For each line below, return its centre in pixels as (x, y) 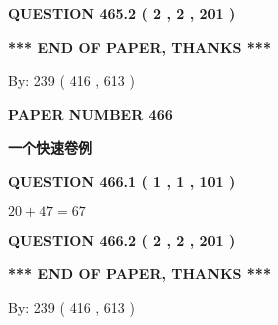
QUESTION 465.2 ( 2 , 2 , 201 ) (122, 13)
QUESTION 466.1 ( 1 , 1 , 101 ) (122, 180)
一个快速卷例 (50, 147)
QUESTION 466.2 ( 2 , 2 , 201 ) (122, 239)
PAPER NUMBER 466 (90, 113)
